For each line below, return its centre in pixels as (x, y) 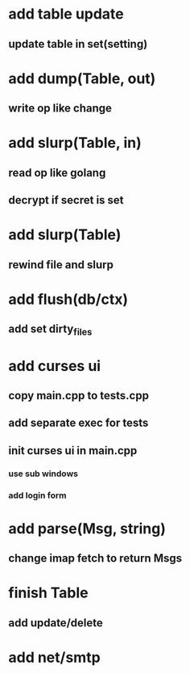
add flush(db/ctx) (68, 299)
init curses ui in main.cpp (73, 451)
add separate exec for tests (78, 423)
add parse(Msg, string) (87, 528)
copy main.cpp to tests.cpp (78, 396)
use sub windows (43, 474)
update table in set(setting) (78, 44)
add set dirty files (50, 330)
